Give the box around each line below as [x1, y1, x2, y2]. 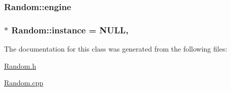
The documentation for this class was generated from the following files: [4, 43, 227, 54]
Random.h [4, 60, 36, 71]
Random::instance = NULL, [11, 23, 129, 36]
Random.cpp [4, 77, 44, 88]
